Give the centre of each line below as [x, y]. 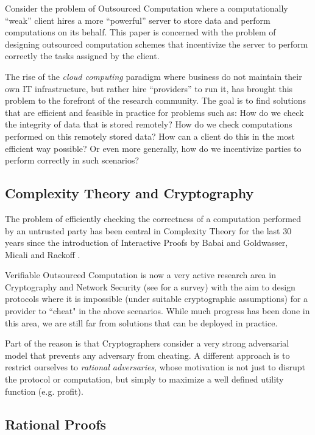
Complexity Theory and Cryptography [129, 193]
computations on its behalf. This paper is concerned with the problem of [140, 32]
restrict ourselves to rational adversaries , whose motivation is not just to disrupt [155, 367]
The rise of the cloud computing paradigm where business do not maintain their [154, 76]
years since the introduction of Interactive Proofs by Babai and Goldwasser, [147, 243]
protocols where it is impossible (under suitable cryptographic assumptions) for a [157, 299]
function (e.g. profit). [44, 391]
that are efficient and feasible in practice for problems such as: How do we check [154, 112]
